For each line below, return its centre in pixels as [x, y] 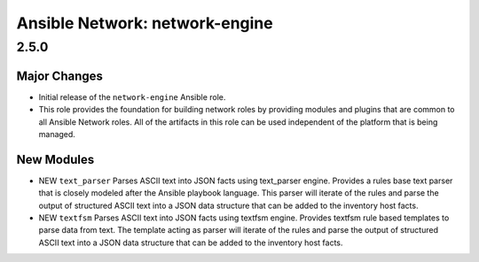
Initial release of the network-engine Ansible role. [132, 96]
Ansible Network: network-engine [145, 23]
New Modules [55, 159]
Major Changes [60, 76]
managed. [57, 134]
